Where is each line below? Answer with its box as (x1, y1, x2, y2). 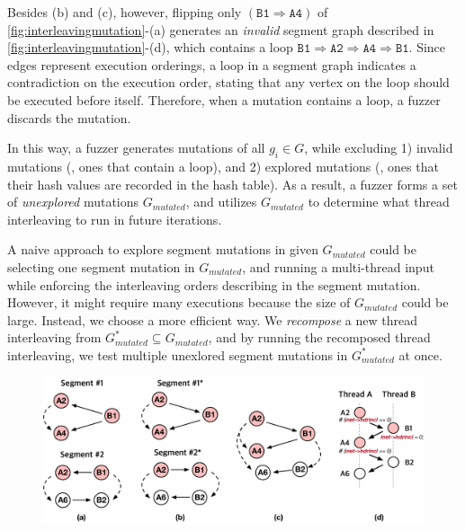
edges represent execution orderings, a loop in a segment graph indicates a (7, 55, 416, 74)
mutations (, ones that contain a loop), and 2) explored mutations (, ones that (7, 156, 439, 175)
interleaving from (7, 328, 102, 347)
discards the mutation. (7, 108, 131, 127)
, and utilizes (185, 192, 257, 211)
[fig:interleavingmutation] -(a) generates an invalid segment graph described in (7, 20, 434, 39)
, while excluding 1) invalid (304, 138, 453, 157)
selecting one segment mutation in (7, 257, 195, 276)
